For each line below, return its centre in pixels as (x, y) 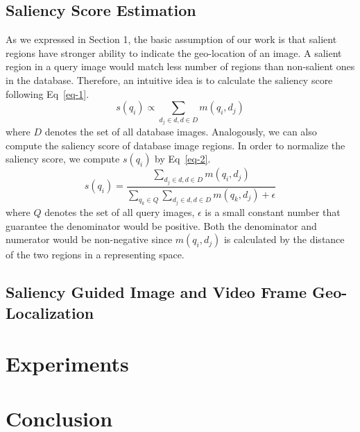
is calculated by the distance (284, 239)
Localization (50, 312)
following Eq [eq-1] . (48, 93)
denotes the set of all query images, (120, 212)
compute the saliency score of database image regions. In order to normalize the (175, 145)
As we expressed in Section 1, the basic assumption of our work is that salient (171, 39)
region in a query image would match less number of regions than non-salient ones (180, 66)
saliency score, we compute (63, 159)
